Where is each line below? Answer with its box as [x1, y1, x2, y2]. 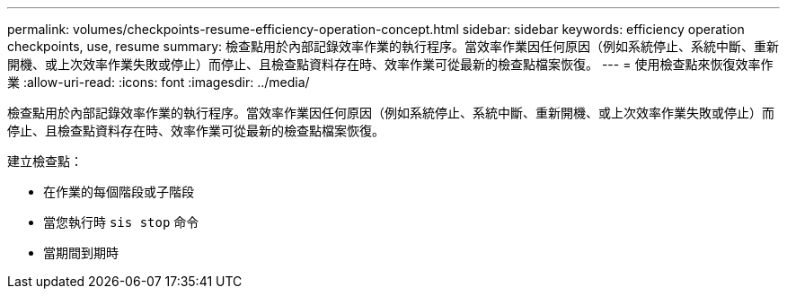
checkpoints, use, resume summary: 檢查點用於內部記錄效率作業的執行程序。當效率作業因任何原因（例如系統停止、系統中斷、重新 [7, 39, 779, 54]
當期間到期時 [43, 245, 119, 260]
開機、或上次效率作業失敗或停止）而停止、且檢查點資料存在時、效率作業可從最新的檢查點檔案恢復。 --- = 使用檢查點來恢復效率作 [7, 57, 774, 72]
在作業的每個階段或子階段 [43, 184, 194, 199]
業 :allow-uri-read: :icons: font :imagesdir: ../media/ [7, 74, 310, 90]
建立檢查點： [7, 153, 83, 169]
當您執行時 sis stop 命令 [43, 214, 199, 230]
